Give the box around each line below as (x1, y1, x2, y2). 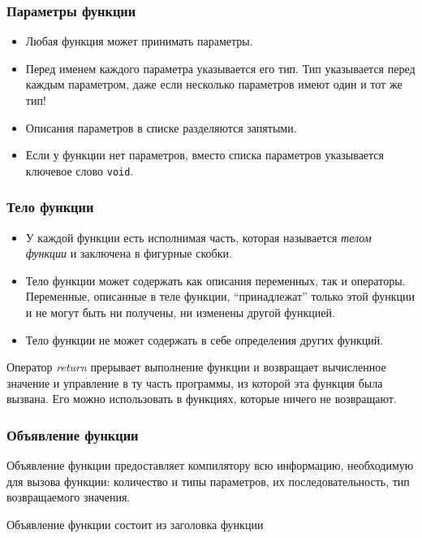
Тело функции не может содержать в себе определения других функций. (25, 331, 384, 348)
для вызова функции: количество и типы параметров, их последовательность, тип (6, 472, 410, 489)
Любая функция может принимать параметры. (25, 33, 253, 50)
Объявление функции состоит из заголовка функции (6, 516, 264, 532)
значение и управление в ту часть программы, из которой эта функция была (6, 374, 383, 391)
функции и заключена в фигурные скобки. (25, 245, 232, 262)
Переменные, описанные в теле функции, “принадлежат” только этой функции (25, 288, 415, 305)
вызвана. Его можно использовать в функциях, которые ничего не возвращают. (6, 390, 397, 407)
